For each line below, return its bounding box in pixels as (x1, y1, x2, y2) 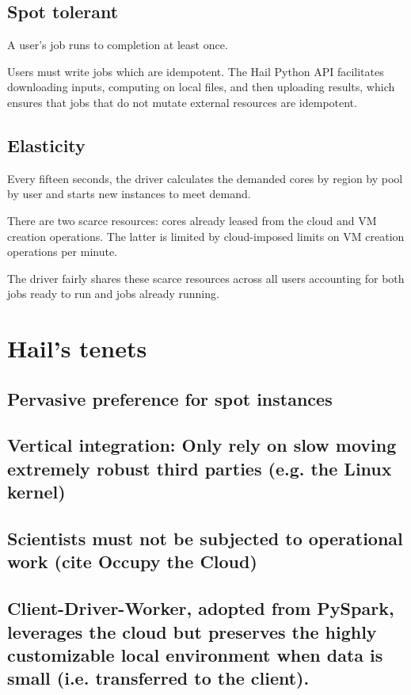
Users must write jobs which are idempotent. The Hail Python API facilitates (7, 63, 384, 79)
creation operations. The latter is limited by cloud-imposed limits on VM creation (7, 227, 405, 244)
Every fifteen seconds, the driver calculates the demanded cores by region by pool (7, 170, 403, 186)
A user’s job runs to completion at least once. (7, 36, 228, 53)
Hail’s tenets (7, 332, 147, 365)
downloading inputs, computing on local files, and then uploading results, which (7, 78, 395, 95)
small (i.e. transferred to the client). (7, 666, 310, 690)
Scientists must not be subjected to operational (7, 526, 403, 551)
